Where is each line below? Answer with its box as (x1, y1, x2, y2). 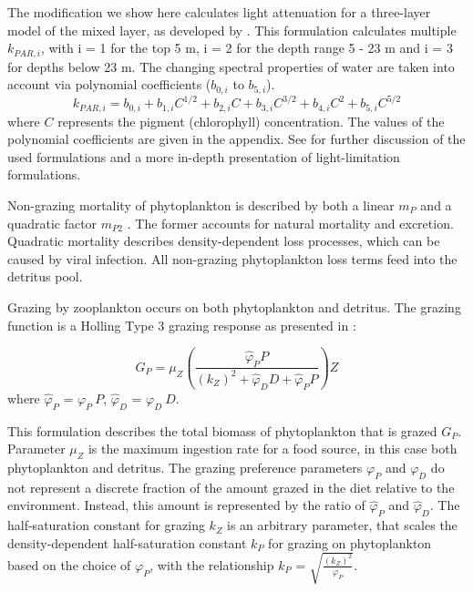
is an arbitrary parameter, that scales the (227, 515, 458, 535)
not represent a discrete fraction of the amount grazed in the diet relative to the (7, 477, 455, 496)
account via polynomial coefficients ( (7, 75, 211, 94)
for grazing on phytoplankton (268, 533, 432, 552)
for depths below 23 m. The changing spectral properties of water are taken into (7, 56, 455, 76)
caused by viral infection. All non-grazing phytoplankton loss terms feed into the (7, 249, 458, 268)
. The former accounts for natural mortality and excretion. (127, 213, 454, 232)
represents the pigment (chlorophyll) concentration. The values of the (57, 111, 445, 130)
